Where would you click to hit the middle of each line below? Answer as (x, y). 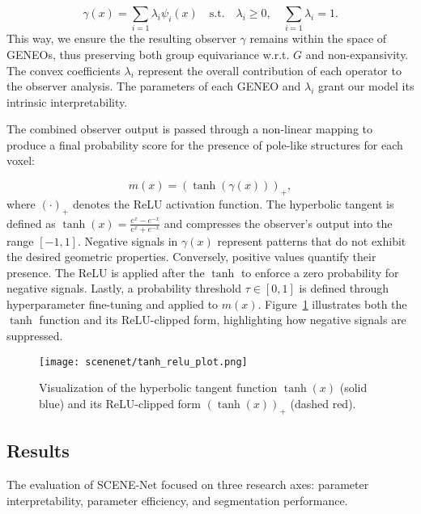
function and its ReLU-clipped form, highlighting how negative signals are (223, 320)
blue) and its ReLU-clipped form (120, 403)
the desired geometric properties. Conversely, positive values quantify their (191, 257)
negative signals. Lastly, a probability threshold (124, 288)
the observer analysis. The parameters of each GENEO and (154, 86)
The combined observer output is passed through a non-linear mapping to (189, 129)
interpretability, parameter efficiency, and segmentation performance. (177, 500)
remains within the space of (318, 38)
